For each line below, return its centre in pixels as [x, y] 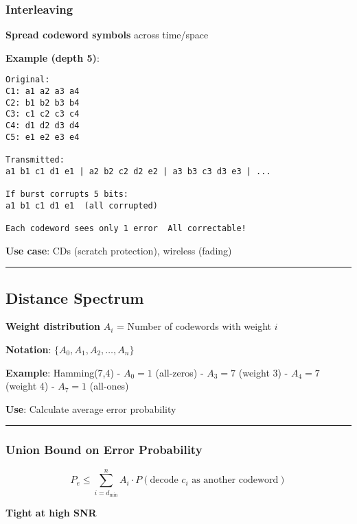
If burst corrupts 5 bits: [67, 194]
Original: [28, 80]
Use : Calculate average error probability [91, 408]
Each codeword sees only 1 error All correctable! [126, 228]
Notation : [28, 349]
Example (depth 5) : [53, 57]
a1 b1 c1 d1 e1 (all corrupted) [82, 205]
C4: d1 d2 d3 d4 [43, 126]
